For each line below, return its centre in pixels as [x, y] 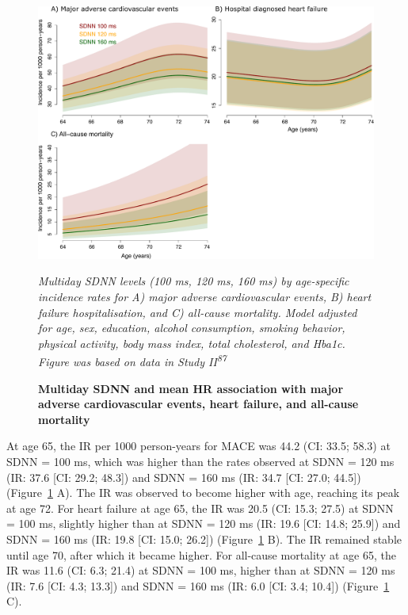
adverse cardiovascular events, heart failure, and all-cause [198, 404]
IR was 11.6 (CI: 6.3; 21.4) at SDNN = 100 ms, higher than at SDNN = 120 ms [201, 570]
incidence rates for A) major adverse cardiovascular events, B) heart [205, 297]
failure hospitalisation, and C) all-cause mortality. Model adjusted [198, 312]
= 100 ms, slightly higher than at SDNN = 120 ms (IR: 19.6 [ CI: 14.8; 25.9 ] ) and [204, 523]
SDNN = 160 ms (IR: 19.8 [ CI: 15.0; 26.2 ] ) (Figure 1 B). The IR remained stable [204, 539]
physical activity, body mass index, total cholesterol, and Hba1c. [192, 343]
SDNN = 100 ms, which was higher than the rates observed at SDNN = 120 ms [200, 462]
